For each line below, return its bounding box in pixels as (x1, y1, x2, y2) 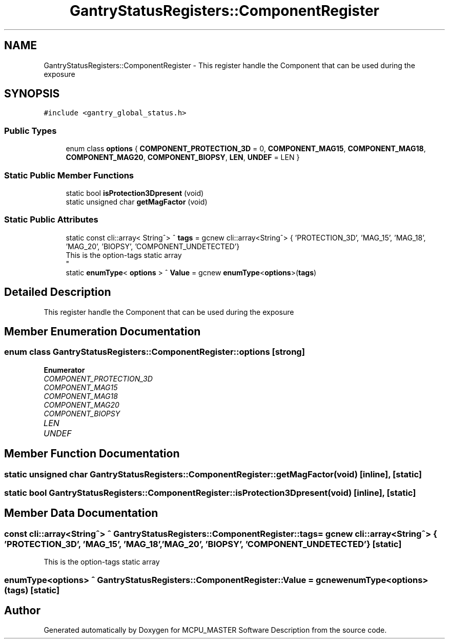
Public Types (4, 125, 57, 136)
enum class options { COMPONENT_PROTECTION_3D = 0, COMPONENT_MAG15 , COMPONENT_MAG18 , (66, 144, 426, 153)
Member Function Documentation (4, 447, 180, 460)
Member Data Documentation (4, 507, 158, 520)
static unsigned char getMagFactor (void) (66, 197, 208, 206)
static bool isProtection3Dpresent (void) (66, 188, 204, 197)
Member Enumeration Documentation (4, 325, 201, 338)
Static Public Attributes (4, 214, 98, 225)
